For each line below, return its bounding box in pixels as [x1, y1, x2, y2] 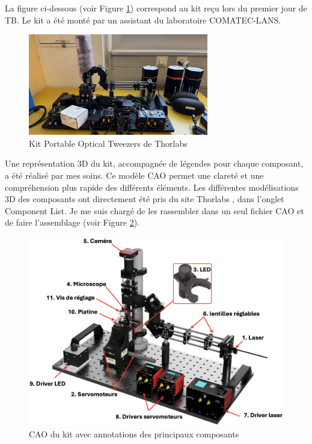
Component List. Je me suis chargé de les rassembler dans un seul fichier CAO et [5, 204, 304, 217]
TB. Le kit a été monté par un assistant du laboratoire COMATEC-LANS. [5, 13, 281, 26]
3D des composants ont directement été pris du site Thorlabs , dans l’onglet [5, 193, 284, 205]
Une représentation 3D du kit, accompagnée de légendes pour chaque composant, [5, 157, 304, 170]
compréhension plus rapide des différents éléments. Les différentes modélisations [5, 180, 299, 193]
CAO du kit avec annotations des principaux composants [29, 427, 239, 440]
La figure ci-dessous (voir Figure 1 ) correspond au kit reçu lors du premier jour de [5, 2, 307, 14]
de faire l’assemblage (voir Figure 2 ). [5, 216, 140, 229]
